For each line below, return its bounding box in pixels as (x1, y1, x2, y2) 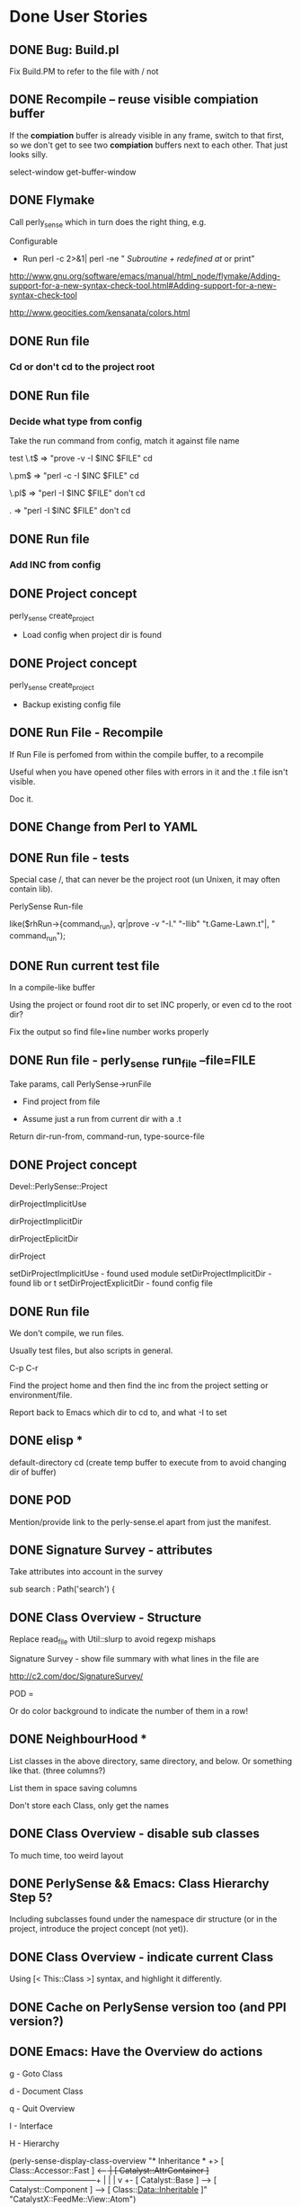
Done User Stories (9, 6, 148, 27)
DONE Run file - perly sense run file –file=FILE (9, 1053, 256, 1070)
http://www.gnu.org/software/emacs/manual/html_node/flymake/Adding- (9, 271, 281, 282)
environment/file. (9, 1390, 73, 1400)
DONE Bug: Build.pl (9, 42, 120, 58)
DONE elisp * (9, 1433, 84, 1448)
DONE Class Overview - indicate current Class (9, 1950, 274, 1965)
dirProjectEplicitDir (9, 1233, 79, 1244)
